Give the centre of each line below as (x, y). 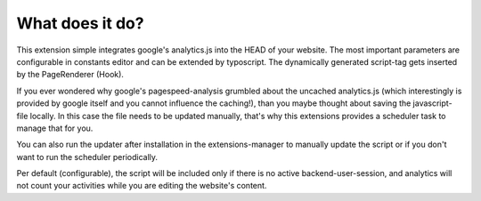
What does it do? (80, 23)
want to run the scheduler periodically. (87, 157)
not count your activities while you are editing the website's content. (142, 186)
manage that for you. (55, 128)
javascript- (433, 103)
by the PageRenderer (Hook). (70, 75)
